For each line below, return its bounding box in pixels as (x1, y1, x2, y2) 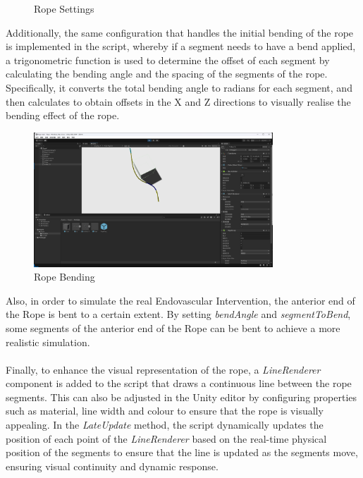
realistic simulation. (6, 334, 90, 349)
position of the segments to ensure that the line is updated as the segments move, (6, 445, 358, 460)
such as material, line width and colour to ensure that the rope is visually (6, 403, 324, 418)
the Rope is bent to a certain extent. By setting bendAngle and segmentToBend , (6, 307, 351, 321)
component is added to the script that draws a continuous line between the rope (6, 376, 352, 391)
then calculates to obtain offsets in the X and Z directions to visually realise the (6, 94, 351, 109)
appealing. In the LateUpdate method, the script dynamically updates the (6, 417, 324, 432)
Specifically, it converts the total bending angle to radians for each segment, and (6, 80, 352, 94)
